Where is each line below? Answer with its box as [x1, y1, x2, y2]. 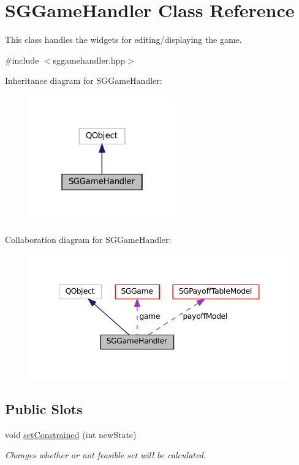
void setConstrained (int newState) [5, 428, 137, 441]
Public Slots [5, 400, 83, 418]
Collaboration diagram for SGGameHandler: [5, 233, 172, 246]
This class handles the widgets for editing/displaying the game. [5, 33, 242, 46]
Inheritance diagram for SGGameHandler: [5, 74, 162, 87]
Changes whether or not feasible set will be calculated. [5, 448, 206, 461]
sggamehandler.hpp [53, 53, 126, 66]
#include [5, 53, 39, 66]
